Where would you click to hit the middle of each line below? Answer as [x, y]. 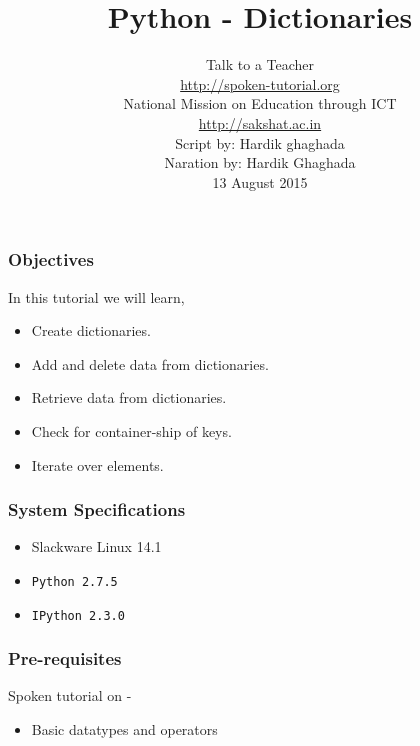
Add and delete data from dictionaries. [150, 363]
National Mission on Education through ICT [260, 103]
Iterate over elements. [97, 464]
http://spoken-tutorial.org [260, 83]
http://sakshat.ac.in [260, 122]
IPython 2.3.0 [78, 615]
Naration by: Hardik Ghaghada [260, 162]
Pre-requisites [65, 658]
